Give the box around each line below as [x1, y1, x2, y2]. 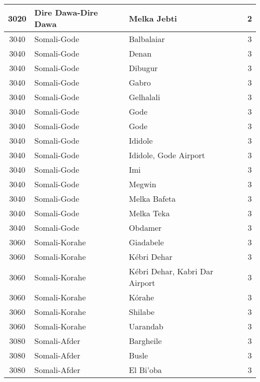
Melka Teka [128, 207, 170, 219]
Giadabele [128, 236, 164, 248]
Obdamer [128, 222, 162, 233]
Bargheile [128, 335, 162, 346]
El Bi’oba [128, 364, 162, 375]
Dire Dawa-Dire [34, 7, 98, 18]
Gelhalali [128, 91, 160, 103]
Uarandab [128, 320, 163, 332]
